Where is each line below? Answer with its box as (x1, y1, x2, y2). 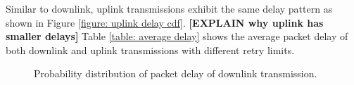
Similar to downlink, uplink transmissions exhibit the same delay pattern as (6, 1, 333, 15)
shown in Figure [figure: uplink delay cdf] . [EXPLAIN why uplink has (6, 15, 324, 30)
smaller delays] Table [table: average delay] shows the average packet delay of (6, 29, 348, 44)
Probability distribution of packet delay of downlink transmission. (34, 66, 317, 81)
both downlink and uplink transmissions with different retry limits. (6, 42, 295, 57)
